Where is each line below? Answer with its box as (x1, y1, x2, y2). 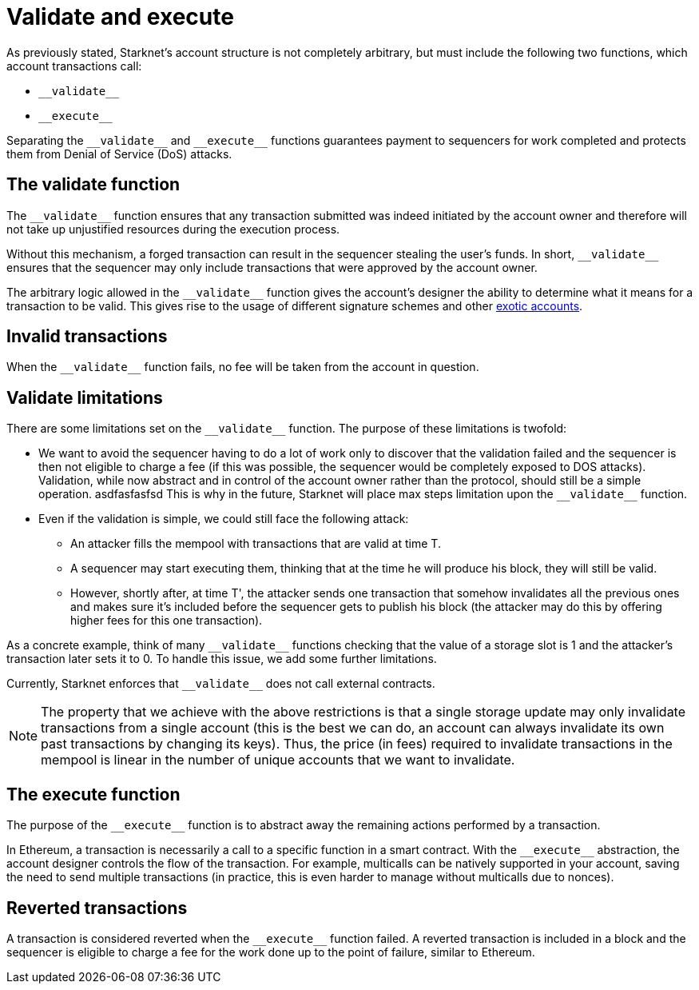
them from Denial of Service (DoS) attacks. (6, 146, 232, 161)
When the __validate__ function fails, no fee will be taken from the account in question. (6, 360, 479, 374)
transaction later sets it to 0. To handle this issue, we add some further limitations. (6, 652, 437, 666)
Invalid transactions (6, 326, 168, 347)
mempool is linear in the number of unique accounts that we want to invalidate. (41, 752, 515, 768)
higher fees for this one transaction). (70, 613, 263, 628)
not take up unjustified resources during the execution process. (6, 222, 340, 236)
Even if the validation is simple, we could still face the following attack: (38, 512, 409, 526)
